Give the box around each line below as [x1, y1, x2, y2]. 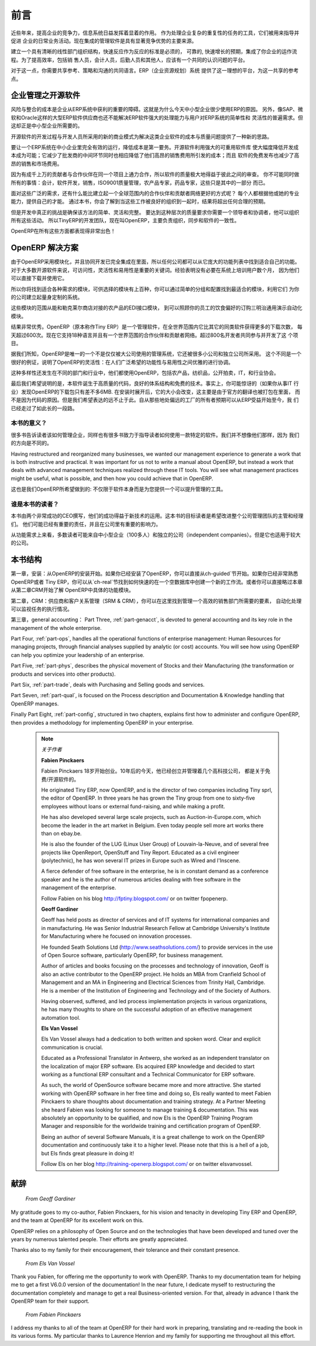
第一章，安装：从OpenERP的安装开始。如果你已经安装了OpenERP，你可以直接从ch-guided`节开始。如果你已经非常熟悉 [11, 570, 298, 577]
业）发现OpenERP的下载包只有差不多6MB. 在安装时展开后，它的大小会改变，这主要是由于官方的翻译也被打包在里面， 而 [11, 388, 301, 395]
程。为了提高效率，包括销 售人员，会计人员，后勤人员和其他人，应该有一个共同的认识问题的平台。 [11, 56, 248, 63]
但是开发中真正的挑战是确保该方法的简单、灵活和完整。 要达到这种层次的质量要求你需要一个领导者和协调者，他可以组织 [11, 208, 300, 216]
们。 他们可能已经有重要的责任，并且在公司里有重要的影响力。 [11, 521, 161, 528]
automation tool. [41, 1014, 81, 1021]
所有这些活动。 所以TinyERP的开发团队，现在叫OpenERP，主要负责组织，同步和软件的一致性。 [11, 217, 240, 224]
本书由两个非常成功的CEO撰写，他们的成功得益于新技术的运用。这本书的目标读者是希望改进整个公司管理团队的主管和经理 [11, 512, 304, 519]
